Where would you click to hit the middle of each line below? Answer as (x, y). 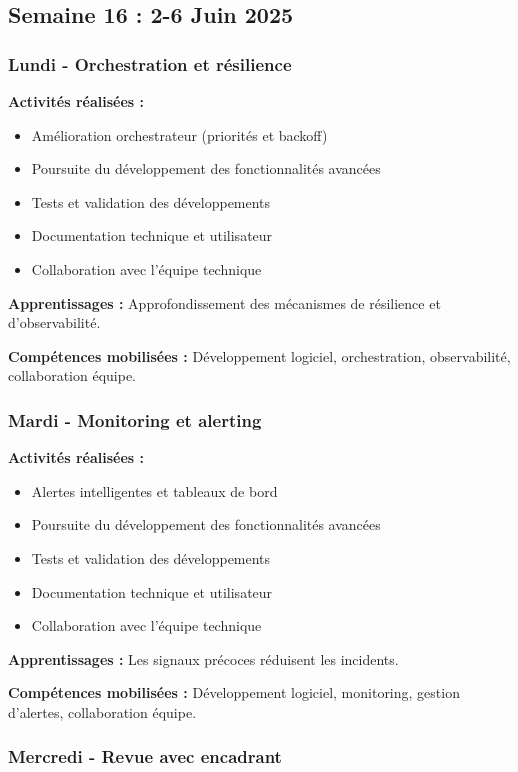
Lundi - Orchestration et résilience (150, 63)
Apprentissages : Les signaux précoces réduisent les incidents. (203, 658)
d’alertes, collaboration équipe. (102, 711)
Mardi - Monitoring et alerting (135, 419)
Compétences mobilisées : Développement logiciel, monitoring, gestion (234, 692)
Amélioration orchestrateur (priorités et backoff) (179, 134)
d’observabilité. (54, 322)
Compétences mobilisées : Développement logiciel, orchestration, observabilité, (259, 355)
